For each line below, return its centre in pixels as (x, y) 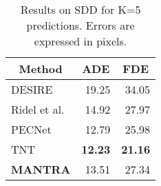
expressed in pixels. (80, 41)
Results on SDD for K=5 (80, 9)
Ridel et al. (38, 109)
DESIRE (32, 89)
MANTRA (41, 169)
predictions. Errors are (80, 25)
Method (41, 69)
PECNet (31, 129)
